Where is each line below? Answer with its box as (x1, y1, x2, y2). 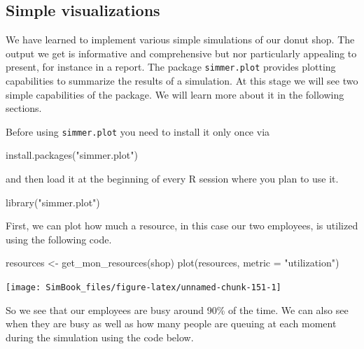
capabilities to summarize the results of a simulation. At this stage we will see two (6, 73, 358, 88)
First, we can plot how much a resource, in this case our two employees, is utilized (6, 218, 358, 233)
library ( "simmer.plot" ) (6, 194, 100, 209)
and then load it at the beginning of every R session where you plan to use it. (6, 171, 339, 186)
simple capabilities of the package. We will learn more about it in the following (6, 87, 344, 101)
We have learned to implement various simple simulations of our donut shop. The (6, 32, 355, 47)
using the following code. (6, 232, 112, 246)
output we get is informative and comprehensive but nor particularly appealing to (6, 45, 357, 60)
